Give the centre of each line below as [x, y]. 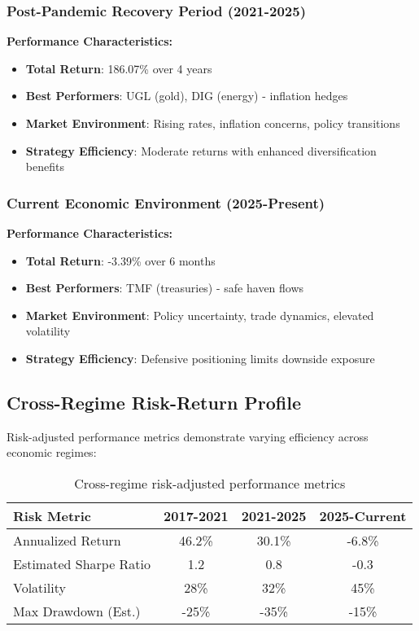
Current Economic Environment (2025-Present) [166, 202]
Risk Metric [52, 515]
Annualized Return [67, 540]
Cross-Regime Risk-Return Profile [154, 402]
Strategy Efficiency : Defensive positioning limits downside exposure [200, 358]
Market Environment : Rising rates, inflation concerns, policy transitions [213, 123]
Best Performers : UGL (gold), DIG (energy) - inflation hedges [187, 96]
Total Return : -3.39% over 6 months [120, 260]
